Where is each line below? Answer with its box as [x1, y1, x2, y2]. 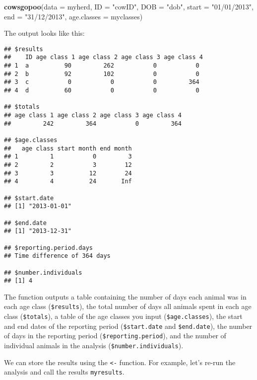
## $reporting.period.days [4, 244, 93, 251]
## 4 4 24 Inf [4, 178, 132, 185]
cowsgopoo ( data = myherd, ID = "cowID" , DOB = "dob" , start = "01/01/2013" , [4, 1, 254, 11]
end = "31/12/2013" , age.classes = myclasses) [4, 11, 143, 21]
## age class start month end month [4, 145, 132, 152]
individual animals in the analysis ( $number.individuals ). [4, 340, 184, 351]
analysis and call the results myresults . [4, 367, 125, 377]
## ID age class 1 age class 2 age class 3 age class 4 [4, 54, 203, 61]
